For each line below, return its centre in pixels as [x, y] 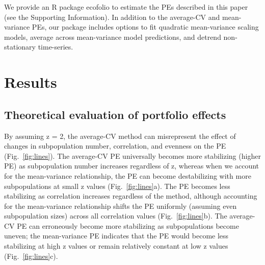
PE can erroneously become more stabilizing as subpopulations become [128, 225]
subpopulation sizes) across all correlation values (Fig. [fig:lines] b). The [116, 216]
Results [31, 82]
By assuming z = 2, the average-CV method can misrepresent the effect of [120, 136]
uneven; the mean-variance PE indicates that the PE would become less [116, 236]
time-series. [56, 47]
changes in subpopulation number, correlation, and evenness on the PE [115, 146]
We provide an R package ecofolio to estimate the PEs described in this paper [126, 7]
